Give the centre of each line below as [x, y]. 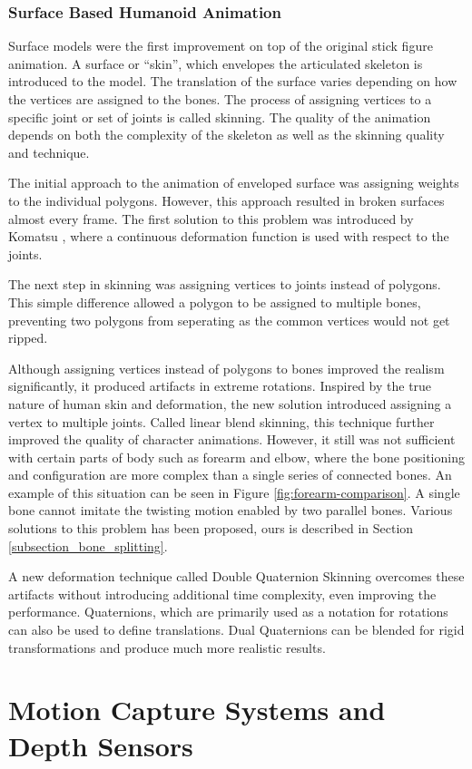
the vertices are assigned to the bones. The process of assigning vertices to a [220, 99]
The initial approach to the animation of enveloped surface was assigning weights [234, 183]
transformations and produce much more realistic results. [167, 647]
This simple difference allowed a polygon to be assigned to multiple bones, [215, 302]
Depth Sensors [101, 745]
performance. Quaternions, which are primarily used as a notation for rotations [228, 612]
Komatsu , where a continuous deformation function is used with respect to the [229, 236]
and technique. [49, 152]
